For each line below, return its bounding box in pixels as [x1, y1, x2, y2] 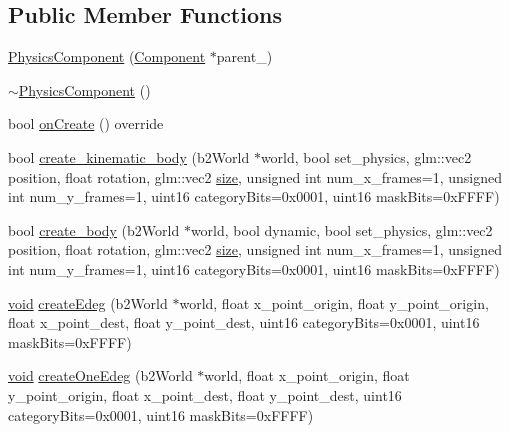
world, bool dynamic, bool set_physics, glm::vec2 [190, 219, 493, 240]
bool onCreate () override [8, 113, 164, 134]
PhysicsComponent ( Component [8, 46, 206, 67]
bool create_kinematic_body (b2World [8, 146, 250, 167]
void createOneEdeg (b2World [8, 365, 193, 386]
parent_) [216, 46, 273, 67]
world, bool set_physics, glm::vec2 [260, 146, 472, 167]
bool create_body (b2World [8, 219, 180, 240]
